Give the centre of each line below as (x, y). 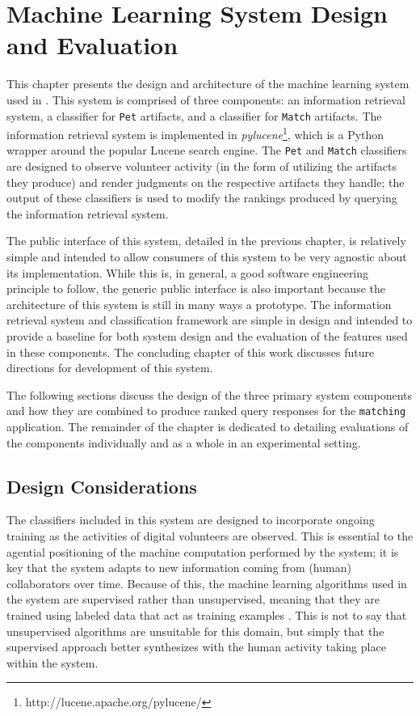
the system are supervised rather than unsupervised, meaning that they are (193, 599)
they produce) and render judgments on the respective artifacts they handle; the (206, 182)
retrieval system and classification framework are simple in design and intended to (210, 320)
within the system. (52, 662)
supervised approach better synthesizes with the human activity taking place (196, 647)
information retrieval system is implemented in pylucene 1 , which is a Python (195, 133)
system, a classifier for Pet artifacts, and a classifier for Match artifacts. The (194, 115)
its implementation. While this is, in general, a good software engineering (188, 272)
